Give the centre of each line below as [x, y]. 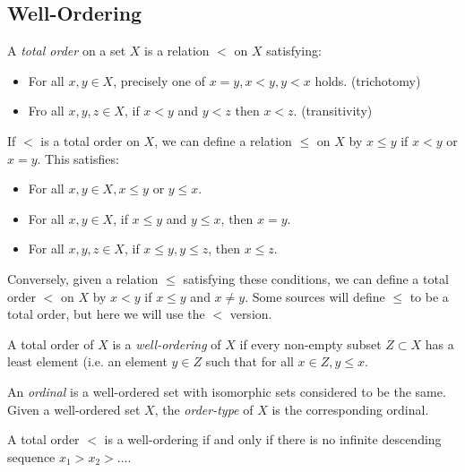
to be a [429, 296]
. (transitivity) [333, 111]
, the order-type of [204, 409]
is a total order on [90, 140]
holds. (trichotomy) [368, 80]
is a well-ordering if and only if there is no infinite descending [273, 439]
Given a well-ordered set [74, 409]
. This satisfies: [78, 158]
